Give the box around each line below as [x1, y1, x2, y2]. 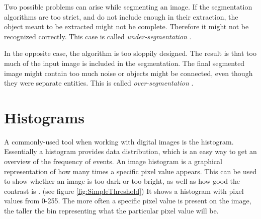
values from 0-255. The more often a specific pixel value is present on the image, [4, 195, 251, 206]
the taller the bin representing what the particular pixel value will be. [4, 205, 219, 216]
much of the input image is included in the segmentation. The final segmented [4, 57, 245, 68]
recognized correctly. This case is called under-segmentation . [4, 31, 192, 41]
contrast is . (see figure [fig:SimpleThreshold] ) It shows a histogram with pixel [4, 185, 244, 196]
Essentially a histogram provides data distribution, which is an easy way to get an [4, 146, 257, 157]
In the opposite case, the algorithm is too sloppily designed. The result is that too [4, 48, 256, 58]
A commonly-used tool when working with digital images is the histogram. [4, 136, 234, 147]
